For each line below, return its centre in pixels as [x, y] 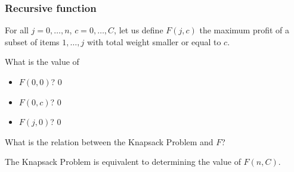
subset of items [32, 41]
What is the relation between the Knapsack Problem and [109, 141]
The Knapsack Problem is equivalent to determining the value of [123, 162]
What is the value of [42, 62]
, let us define [139, 30]
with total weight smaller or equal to [154, 41]
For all [17, 30]
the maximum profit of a [245, 30]
